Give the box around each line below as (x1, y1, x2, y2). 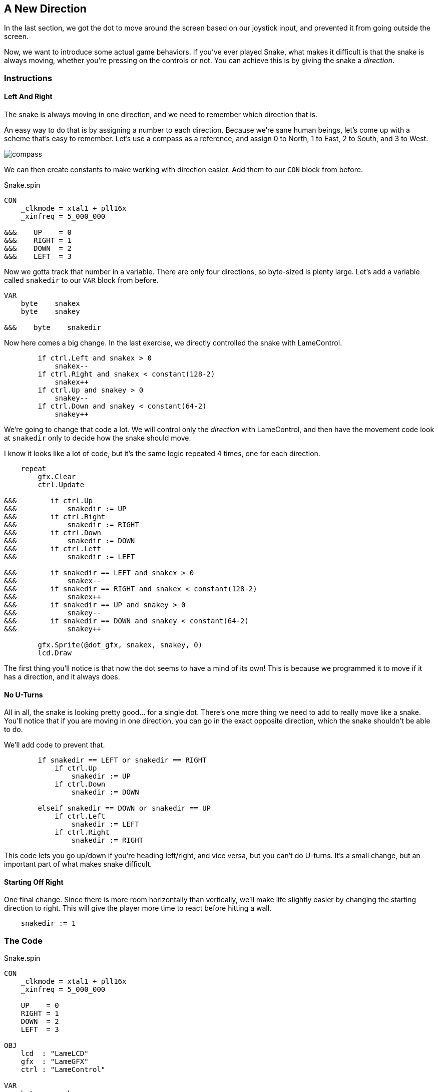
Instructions (4, 73, 53, 83)
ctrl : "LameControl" (21, 1065, 106, 1074)
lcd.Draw (38, 649, 72, 657)
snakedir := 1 (21, 919, 76, 928)
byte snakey (21, 307, 80, 316)
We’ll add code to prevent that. (4, 741, 105, 750)
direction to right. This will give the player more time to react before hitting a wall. (4, 904, 272, 913)
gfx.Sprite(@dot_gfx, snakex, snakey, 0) (38, 641, 203, 649)
